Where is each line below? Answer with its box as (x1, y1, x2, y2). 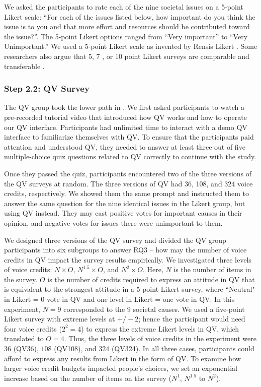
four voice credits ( (4, 323, 62, 334)
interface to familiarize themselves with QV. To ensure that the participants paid (4, 132, 254, 142)
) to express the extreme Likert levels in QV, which (81, 323, 239, 334)
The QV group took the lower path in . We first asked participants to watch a (4, 102, 244, 112)
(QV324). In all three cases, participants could (111, 343, 254, 354)
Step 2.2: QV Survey (4, 82, 90, 95)
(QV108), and (54, 343, 97, 354)
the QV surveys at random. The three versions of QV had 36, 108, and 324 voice (4, 178, 253, 188)
